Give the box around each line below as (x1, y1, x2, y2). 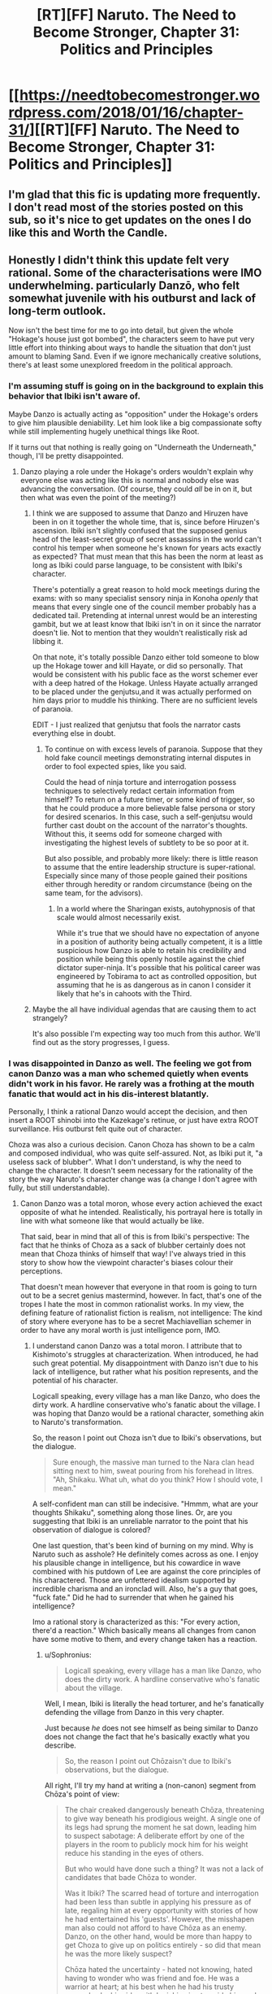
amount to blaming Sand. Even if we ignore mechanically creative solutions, (8, 351, 261, 361)
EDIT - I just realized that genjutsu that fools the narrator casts (32, 720, 241, 729)
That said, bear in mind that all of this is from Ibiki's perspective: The (19, 1231, 250, 1241)
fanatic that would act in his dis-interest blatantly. (8, 1088, 209, 1099)
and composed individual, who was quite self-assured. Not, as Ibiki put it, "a (8, 1148, 263, 1158)
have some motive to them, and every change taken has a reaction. (32, 1634, 257, 1644)
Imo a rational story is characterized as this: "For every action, (32, 1617, 240, 1626)
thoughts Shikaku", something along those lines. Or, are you (32, 1507, 233, 1517)
